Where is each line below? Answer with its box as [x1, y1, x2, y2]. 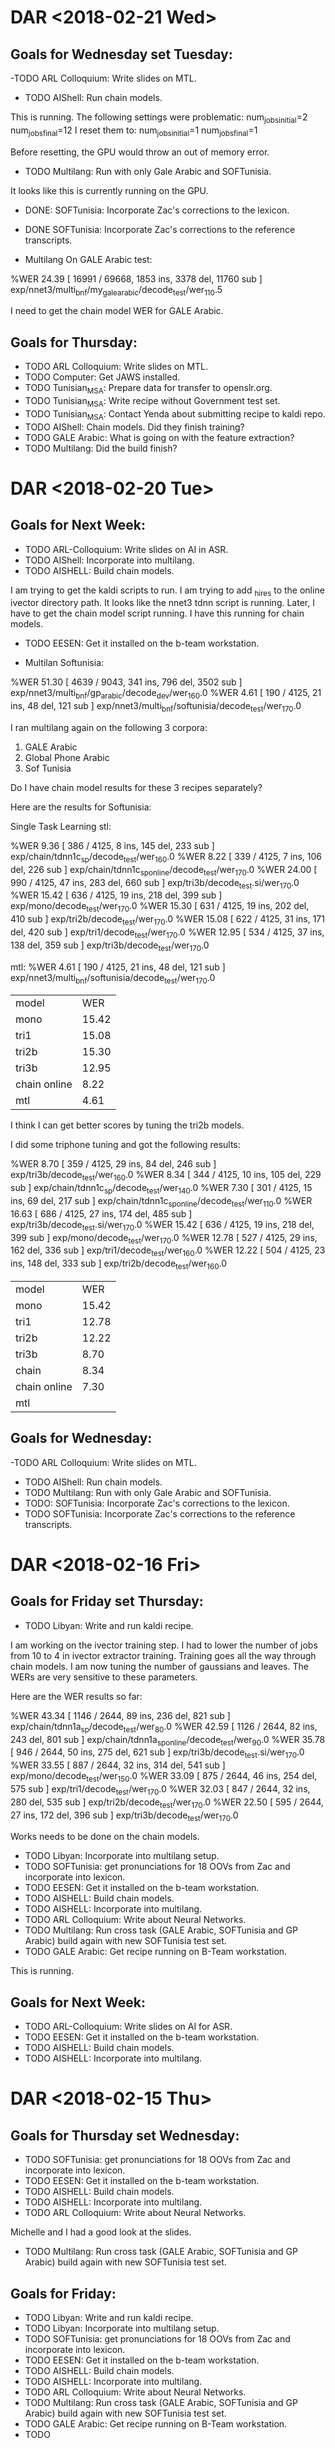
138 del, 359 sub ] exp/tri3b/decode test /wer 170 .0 [10, 939, 210, 953]
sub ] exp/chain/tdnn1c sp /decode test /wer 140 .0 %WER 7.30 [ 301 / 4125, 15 [10, 1182, 313, 1196]
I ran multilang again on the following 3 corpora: [10, 721, 208, 733]
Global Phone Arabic [24, 751, 110, 763]
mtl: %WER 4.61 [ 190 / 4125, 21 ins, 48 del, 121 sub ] [10, 961, 226, 973]
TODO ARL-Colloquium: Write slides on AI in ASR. [24, 543, 229, 555]
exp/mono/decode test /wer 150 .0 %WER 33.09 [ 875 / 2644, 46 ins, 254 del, [10, 1770, 318, 1784]
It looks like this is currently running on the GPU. [10, 184, 209, 196]
